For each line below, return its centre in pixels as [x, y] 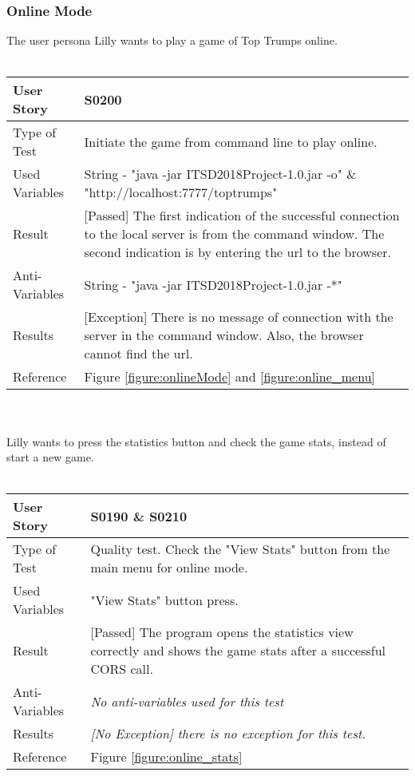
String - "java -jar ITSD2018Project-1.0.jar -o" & [220, 174]
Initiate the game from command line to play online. [231, 141]
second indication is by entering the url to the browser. [237, 252]
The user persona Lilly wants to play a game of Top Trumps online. [172, 40]
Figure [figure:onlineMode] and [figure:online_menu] [230, 377]
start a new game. [50, 457]
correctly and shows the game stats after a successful [238, 651]
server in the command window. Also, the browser [224, 335]
